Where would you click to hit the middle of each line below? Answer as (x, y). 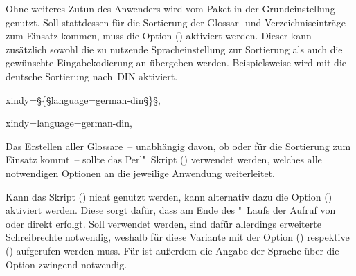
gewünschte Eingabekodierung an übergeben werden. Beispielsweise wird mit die (176, 63)
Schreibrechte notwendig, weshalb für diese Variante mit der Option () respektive (178, 237)
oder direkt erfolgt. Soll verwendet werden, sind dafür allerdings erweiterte (163, 223)
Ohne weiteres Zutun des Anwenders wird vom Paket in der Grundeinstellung (170, 8)
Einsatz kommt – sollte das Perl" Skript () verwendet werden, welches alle (164, 159)
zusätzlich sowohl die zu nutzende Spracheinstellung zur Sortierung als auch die (174, 49)
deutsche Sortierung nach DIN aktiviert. (92, 76)
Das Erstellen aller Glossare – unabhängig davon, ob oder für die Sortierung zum (178, 146)
